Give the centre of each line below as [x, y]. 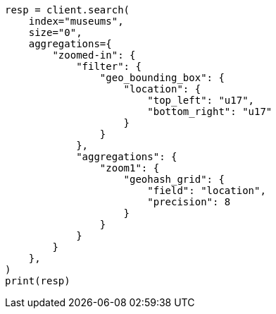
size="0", [55, 32]
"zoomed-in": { [94, 55]
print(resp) [38, 281]
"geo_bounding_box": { [162, 78]
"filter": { [109, 66]
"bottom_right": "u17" [210, 111]
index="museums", [76, 21]
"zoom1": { [130, 168]
